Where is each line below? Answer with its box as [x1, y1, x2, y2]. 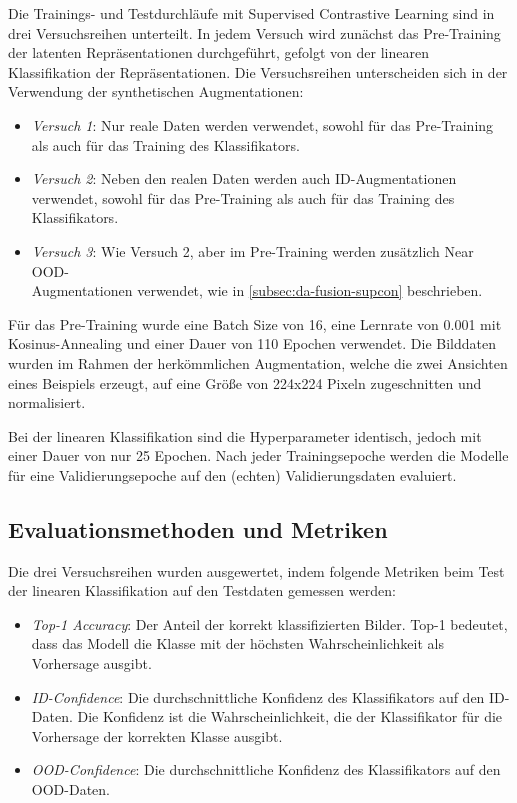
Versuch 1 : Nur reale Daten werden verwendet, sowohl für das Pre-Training [31, 114, 494, 135]
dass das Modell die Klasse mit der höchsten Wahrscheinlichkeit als [31, 633, 444, 654]
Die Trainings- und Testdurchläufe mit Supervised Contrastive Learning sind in [8, 3, 495, 23]
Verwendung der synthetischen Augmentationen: [8, 81, 304, 102]
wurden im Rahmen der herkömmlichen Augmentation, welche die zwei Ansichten [8, 352, 508, 373]
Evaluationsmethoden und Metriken [8, 513, 388, 544]
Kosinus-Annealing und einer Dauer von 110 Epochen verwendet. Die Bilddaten [8, 333, 496, 354]
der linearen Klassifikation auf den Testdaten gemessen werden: [8, 580, 396, 601]
